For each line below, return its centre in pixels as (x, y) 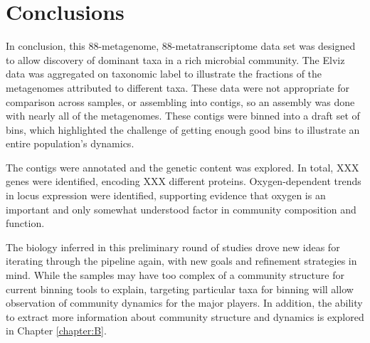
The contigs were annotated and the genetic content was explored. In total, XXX (183, 167)
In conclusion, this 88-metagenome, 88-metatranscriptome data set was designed (181, 46)
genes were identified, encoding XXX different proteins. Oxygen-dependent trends (184, 181)
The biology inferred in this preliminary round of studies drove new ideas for (173, 247)
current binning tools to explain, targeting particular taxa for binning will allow (180, 289)
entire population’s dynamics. (70, 143)
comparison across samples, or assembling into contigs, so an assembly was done (180, 101)
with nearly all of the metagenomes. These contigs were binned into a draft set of (183, 116)
